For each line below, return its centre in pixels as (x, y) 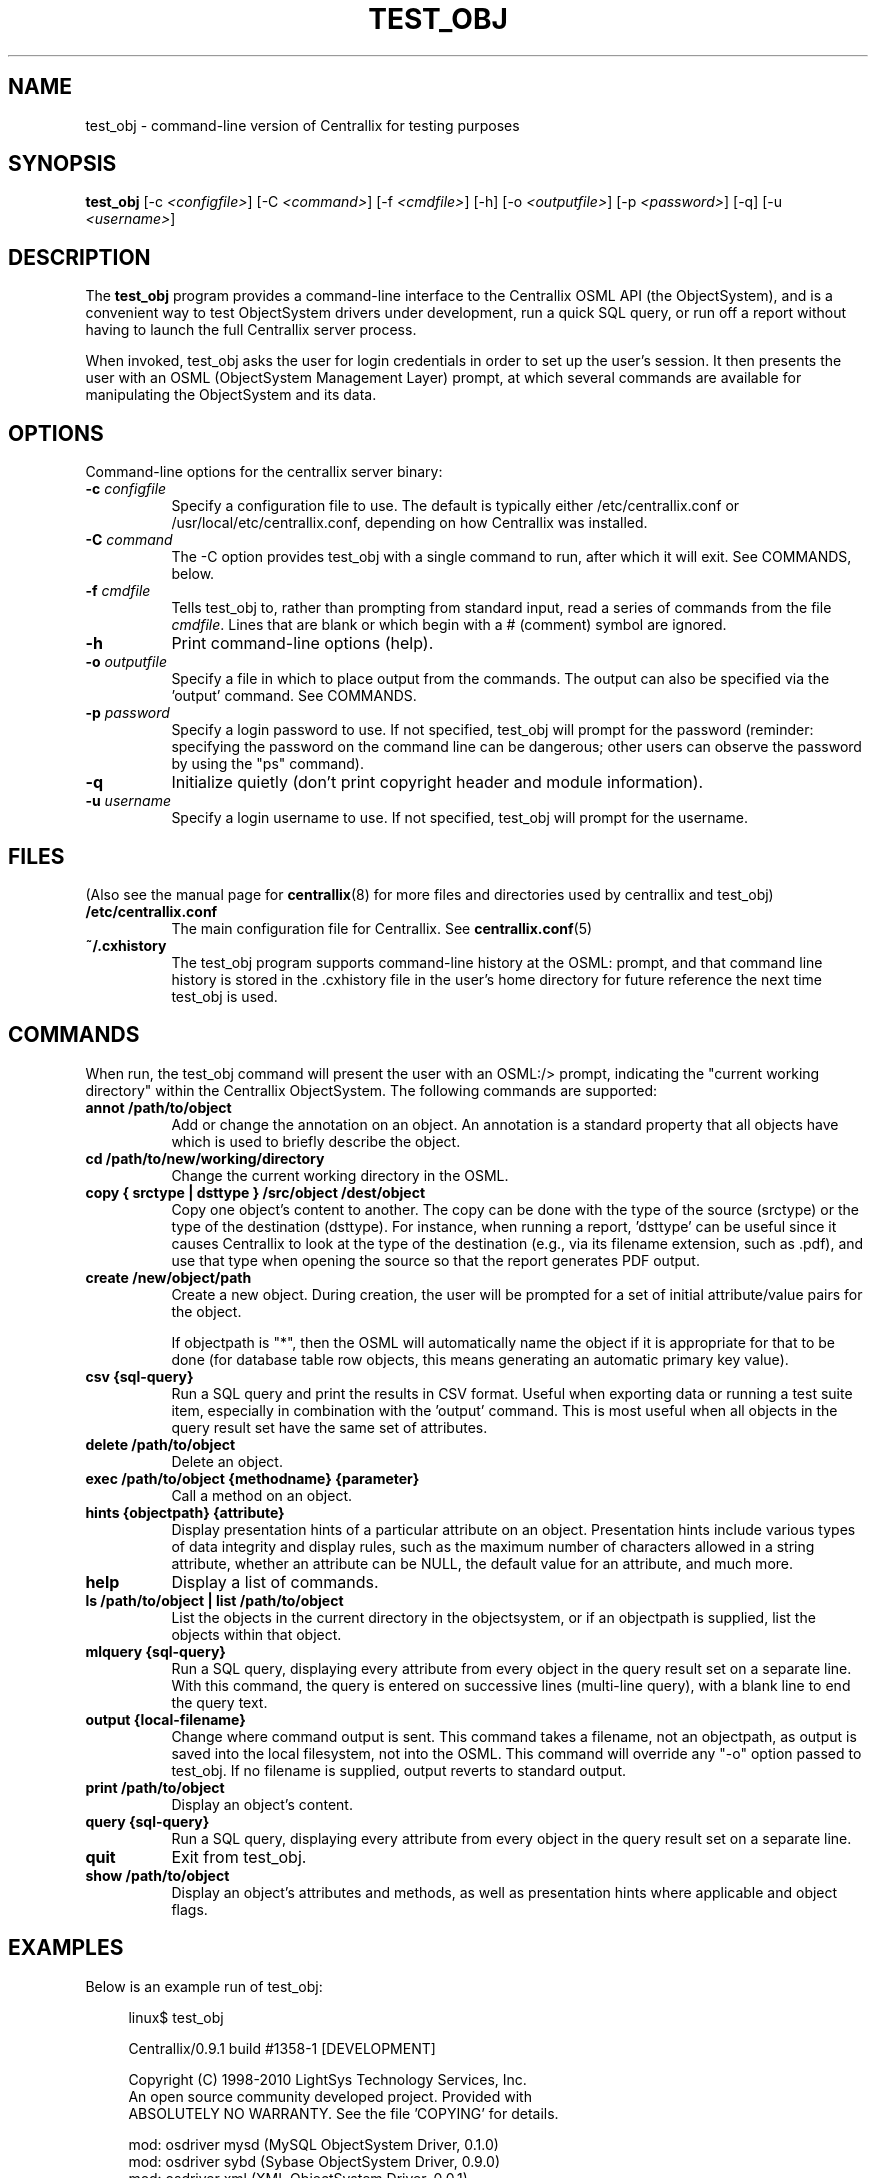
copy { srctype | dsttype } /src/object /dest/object (255, 1192)
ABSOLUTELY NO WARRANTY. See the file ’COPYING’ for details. (343, 2113)
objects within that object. (256, 1634)
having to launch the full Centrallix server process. (251, 330)
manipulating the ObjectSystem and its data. (231, 395)
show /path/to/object (157, 1875)
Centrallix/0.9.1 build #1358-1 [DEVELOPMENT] (282, 2048)
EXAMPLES (66, 1948)
